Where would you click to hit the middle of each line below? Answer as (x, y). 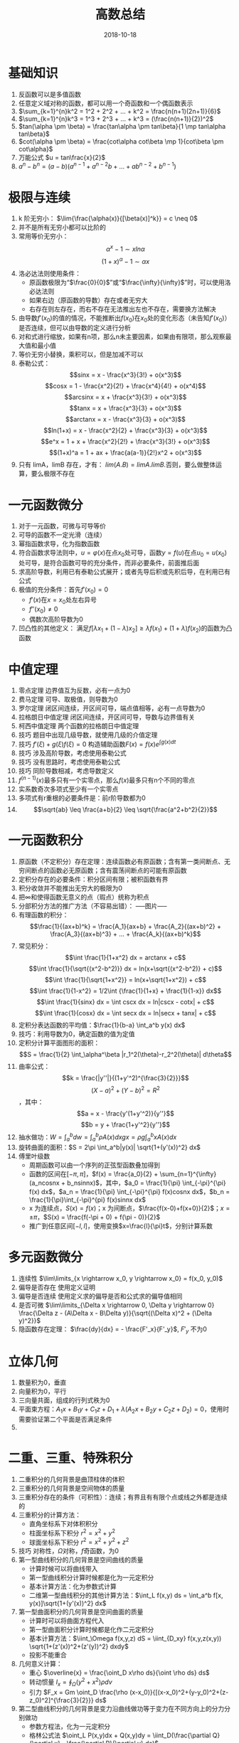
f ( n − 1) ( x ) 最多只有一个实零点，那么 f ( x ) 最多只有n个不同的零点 (107, 779)
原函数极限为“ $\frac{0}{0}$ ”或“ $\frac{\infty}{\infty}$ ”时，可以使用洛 (130, 282)
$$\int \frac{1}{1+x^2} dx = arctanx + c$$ (126, 957)
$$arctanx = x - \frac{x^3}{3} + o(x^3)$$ (126, 420)
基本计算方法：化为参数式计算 (73, 1587)
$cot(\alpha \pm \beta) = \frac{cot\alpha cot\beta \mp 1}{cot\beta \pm (121, 141)
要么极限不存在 (53, 474)
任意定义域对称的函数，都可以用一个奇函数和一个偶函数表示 (106, 103)
